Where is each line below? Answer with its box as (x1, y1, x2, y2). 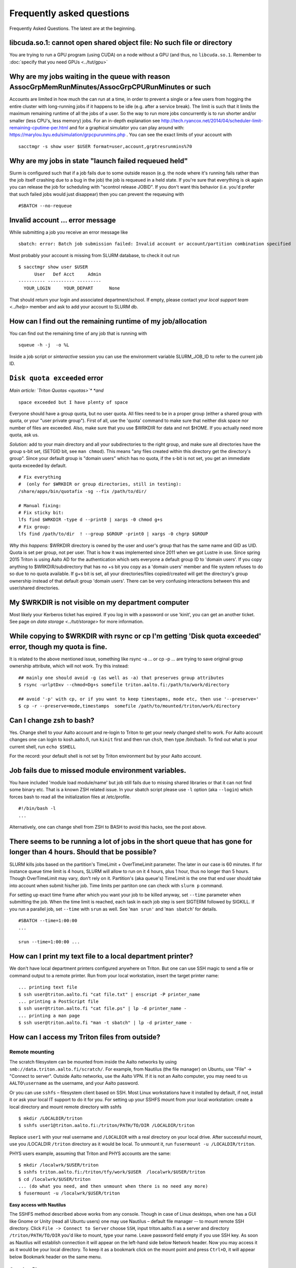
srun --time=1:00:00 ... (18, 939, 80, 945)
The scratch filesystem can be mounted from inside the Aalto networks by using (9, 1059, 177, 1065)
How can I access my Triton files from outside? (9, 1033, 161, 1041)
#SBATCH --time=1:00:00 (18, 918, 78, 924)
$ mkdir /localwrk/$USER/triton (18, 1162, 99, 1168)
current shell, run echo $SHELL (9, 744, 76, 750)
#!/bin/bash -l (18, 805, 56, 812)
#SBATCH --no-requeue (18, 203, 72, 209)
